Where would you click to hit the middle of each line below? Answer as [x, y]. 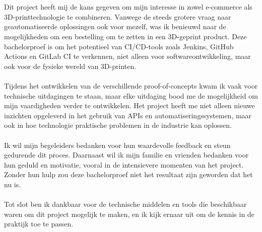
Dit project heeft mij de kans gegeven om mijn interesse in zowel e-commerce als [128, 7]
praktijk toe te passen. [39, 224]
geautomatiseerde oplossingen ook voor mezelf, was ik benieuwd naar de [115, 26]
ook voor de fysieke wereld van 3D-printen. [70, 66]
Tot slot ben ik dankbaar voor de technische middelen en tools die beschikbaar [125, 204]
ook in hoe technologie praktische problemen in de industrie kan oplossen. [118, 125]
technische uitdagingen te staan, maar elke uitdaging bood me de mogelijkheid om [131, 95]
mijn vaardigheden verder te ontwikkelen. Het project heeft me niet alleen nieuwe [129, 105]
